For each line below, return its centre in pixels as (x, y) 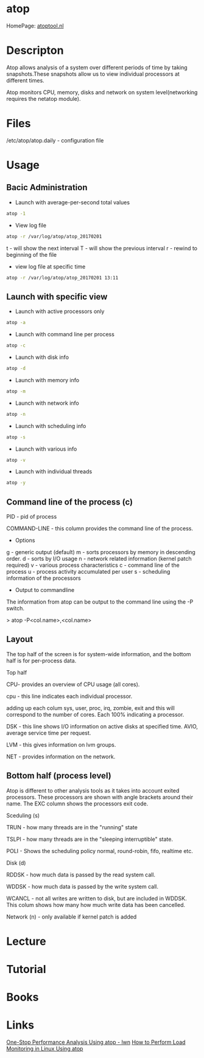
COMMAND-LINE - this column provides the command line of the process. (100, 528)
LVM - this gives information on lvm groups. (61, 744)
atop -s (16, 437)
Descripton (35, 50)
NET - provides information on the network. (61, 757)
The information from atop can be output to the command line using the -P (100, 602)
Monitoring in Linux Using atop (45, 1049)
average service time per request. (49, 733)
